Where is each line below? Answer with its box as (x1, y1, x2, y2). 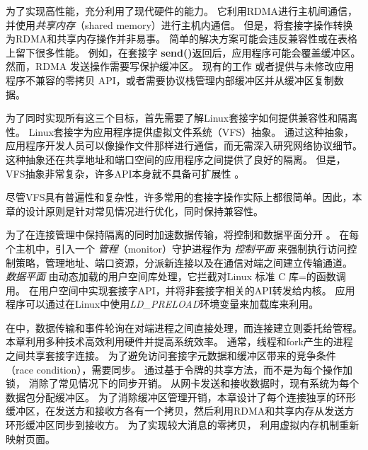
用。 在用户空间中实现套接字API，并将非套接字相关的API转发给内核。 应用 (6, 282, 355, 297)
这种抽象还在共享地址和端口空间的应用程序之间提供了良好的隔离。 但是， (6, 151, 346, 166)
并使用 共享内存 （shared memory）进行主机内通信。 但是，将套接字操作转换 (6, 17, 353, 32)
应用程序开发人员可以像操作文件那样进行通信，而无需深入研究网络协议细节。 (6, 138, 362, 153)
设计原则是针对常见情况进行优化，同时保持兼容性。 (25, 203, 263, 218)
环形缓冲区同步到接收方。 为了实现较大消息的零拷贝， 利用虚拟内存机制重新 (6, 417, 360, 432)
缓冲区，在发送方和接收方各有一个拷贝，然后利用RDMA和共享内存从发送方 (6, 403, 355, 418)
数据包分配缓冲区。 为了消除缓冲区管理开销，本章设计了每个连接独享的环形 (6, 389, 356, 404)
